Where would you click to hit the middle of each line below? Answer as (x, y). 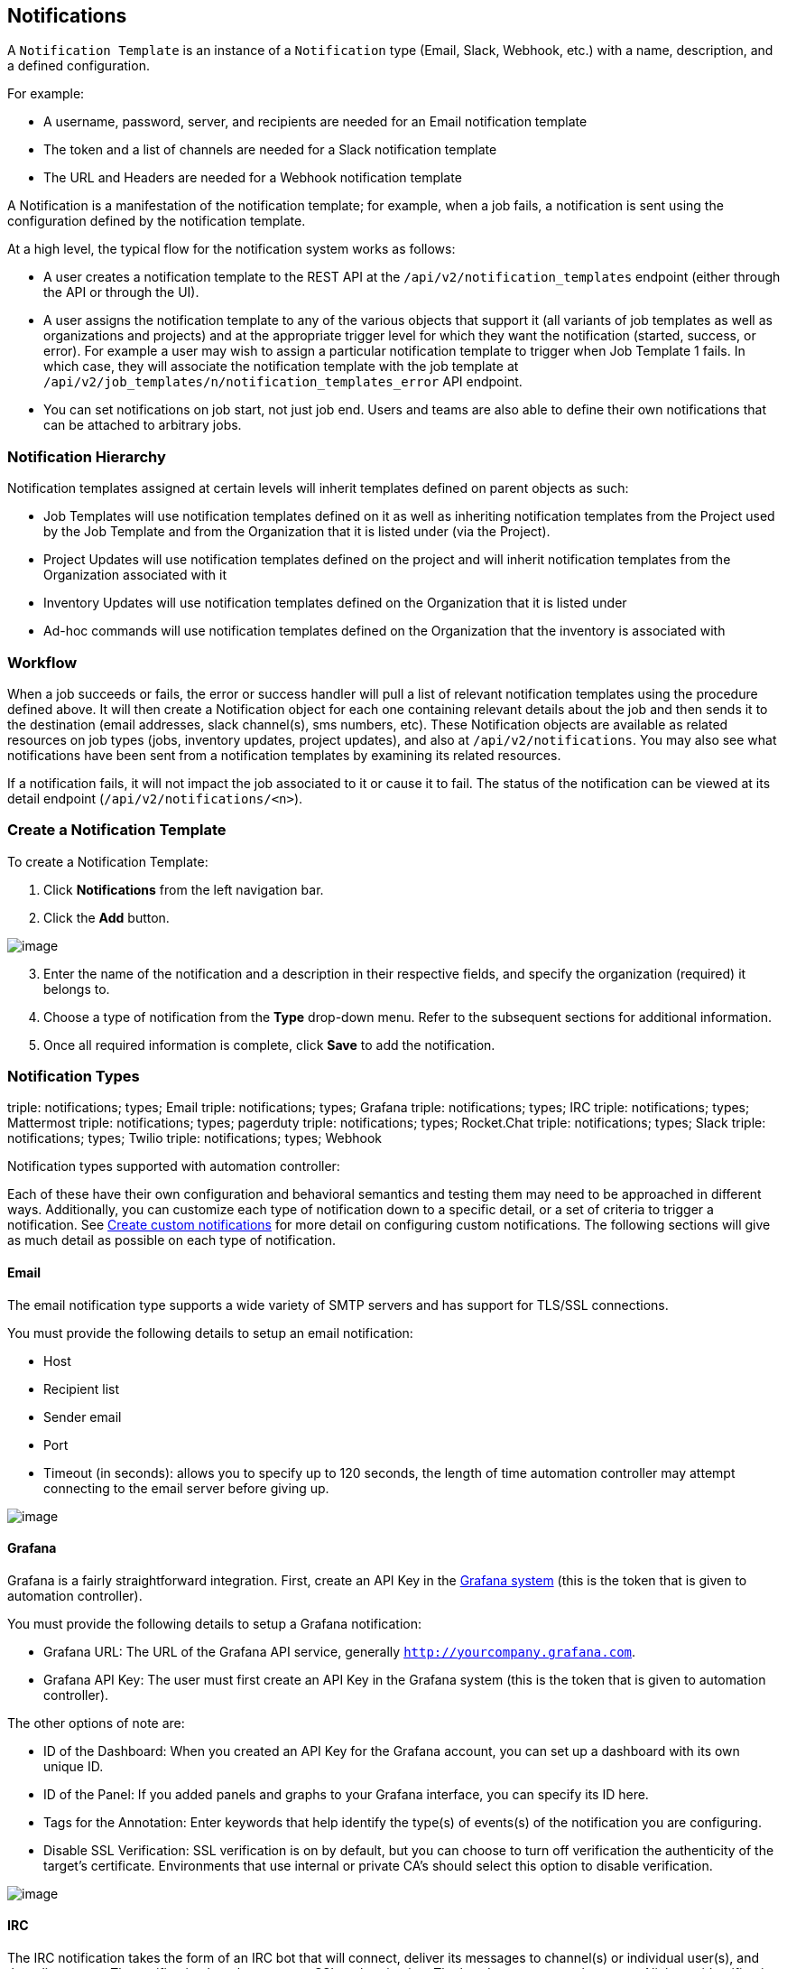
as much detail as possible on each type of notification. (172, 1240)
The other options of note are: (96, 1723)
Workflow (42, 662)
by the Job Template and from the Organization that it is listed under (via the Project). (297, 532)
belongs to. (77, 989)
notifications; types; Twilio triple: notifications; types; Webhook (194, 1138)
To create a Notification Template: (108, 861)
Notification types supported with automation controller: (174, 1166)
